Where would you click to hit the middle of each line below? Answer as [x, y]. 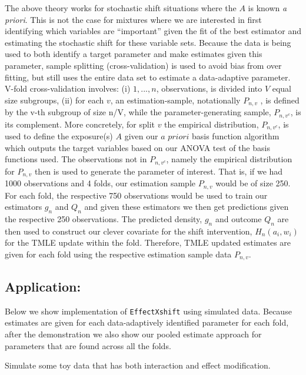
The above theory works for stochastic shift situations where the [121, 8]
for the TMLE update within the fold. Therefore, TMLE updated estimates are [148, 242]
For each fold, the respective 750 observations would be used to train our [136, 195]
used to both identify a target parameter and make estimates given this [134, 54]
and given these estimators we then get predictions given [187, 207]
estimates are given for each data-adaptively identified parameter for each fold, [147, 322]
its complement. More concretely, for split [80, 124]
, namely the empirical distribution [229, 159]
